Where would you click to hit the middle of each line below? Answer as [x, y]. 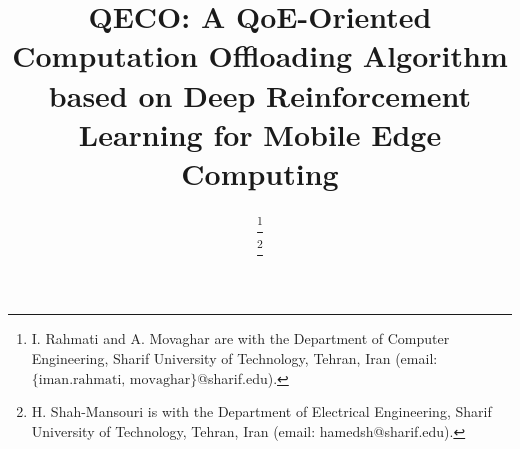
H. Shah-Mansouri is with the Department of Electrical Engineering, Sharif [261, 411]
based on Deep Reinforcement [260, 94]
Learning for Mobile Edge [260, 133]
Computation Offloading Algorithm [260, 55]
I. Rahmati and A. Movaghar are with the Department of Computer [240, 338]
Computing [260, 172]
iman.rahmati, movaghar [114, 379]
